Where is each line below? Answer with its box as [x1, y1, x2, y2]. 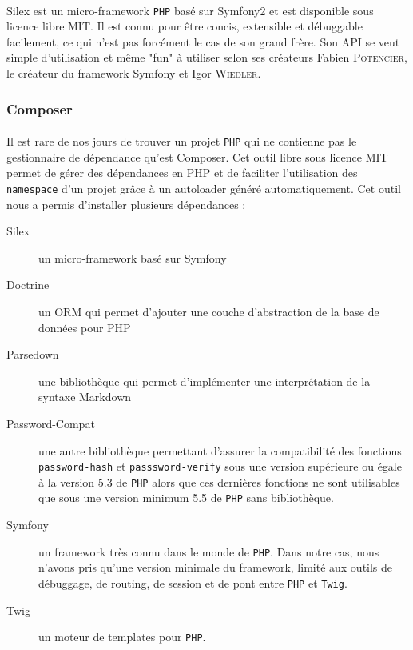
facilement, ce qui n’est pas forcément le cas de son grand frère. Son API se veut [6, 33, 400, 50]
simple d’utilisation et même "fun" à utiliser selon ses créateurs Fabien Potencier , [6, 49, 407, 66]
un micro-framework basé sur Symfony [38, 249, 227, 266]
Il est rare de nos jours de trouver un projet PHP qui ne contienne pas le [6, 133, 357, 150]
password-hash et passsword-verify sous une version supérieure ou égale [38, 458, 402, 475]
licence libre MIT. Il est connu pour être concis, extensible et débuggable [6, 18, 363, 34]
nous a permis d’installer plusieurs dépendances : [6, 195, 246, 212]
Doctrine [6, 276, 50, 293]
